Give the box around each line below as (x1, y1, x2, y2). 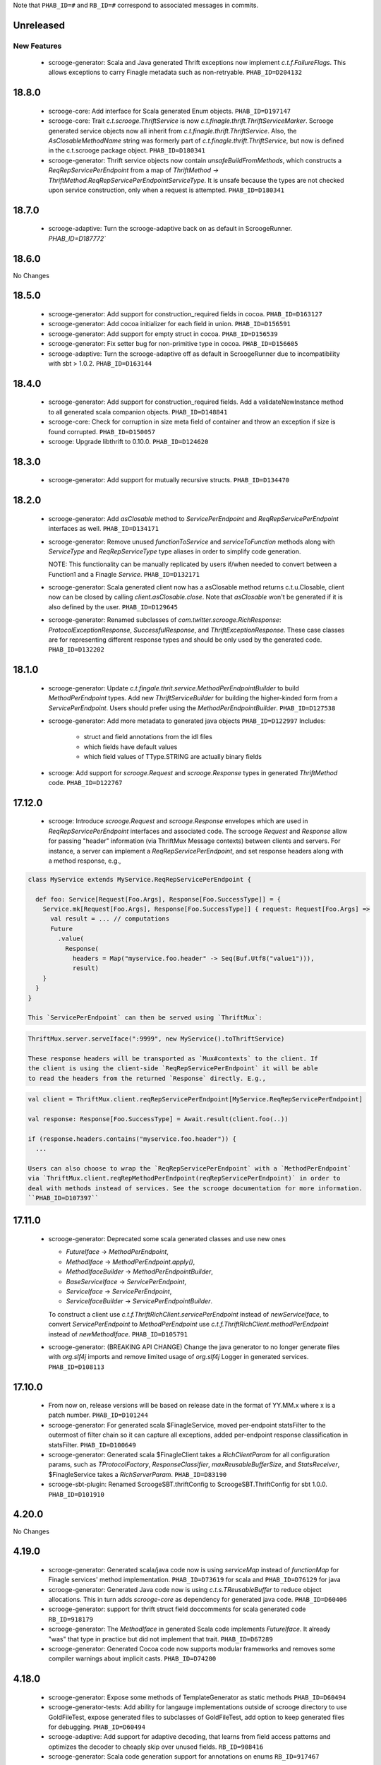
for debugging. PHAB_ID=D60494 (48, 1723, 146, 1731)
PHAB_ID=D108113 (48, 1363, 105, 1371)
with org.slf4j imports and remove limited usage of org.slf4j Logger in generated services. (48, 1353, 309, 1361)
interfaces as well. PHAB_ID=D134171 (48, 525, 159, 533)
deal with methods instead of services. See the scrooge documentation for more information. (28, 1184, 363, 1192)
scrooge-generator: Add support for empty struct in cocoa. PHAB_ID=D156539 (48, 329, 278, 338)
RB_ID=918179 (48, 1615, 94, 1623)
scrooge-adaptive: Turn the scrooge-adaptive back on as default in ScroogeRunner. (48, 225, 293, 233)
